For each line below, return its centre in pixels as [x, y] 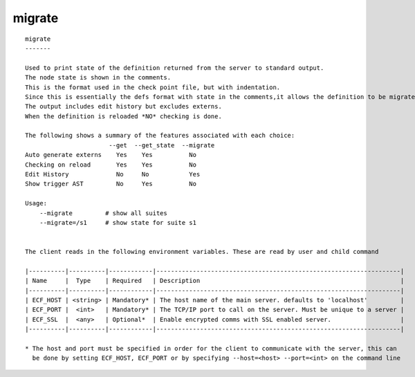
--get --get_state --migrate [162, 145]
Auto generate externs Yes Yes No [111, 155]
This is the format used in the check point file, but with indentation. [153, 87]
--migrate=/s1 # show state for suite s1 [118, 222]
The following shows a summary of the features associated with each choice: [160, 136]
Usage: [36, 203]
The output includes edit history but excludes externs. [124, 107]
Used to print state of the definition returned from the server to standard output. [175, 68]
